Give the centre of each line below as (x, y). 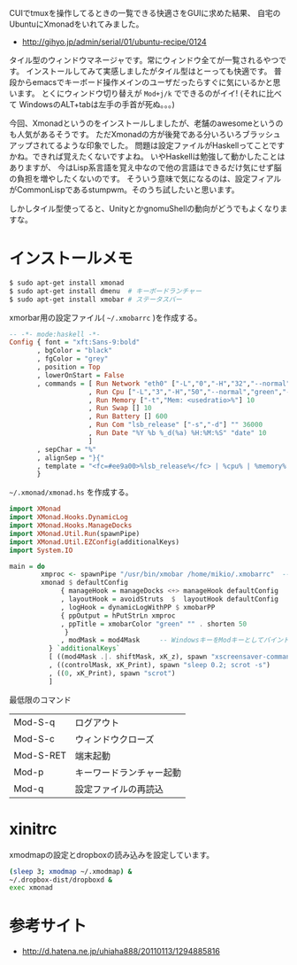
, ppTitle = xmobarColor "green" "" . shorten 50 (154, 624)
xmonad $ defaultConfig (84, 583)
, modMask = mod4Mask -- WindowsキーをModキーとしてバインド (175, 641)
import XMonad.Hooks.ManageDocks (71, 525)
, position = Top (69, 367)
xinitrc (33, 829)
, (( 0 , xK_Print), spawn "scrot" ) (112, 673)
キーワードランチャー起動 (128, 772)
